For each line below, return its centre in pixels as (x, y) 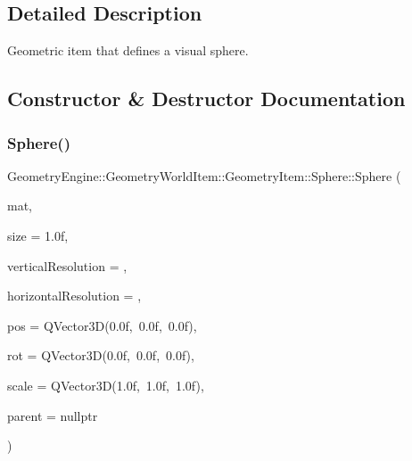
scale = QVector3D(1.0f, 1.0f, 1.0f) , (106, 385)
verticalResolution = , (67, 265)
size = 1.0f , (38, 235)
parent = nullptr (53, 415)
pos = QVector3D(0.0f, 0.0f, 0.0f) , (102, 325)
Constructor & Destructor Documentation (206, 99)
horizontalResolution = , (74, 296)
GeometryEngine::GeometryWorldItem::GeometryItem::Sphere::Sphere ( (204, 175)
